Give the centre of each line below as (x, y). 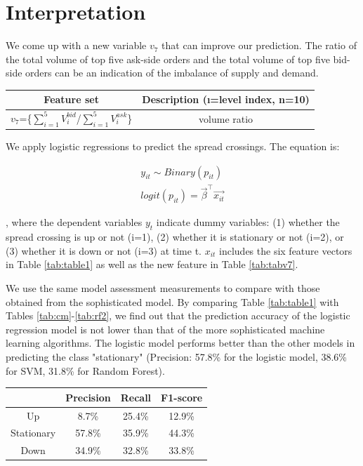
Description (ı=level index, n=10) (226, 99)
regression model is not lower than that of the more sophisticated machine (165, 329)
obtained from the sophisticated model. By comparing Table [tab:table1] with (172, 301)
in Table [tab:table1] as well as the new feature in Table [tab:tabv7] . (152, 264)
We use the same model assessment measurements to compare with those (163, 288)
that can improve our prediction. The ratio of (259, 45)
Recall (136, 397)
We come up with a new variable (76, 45)
